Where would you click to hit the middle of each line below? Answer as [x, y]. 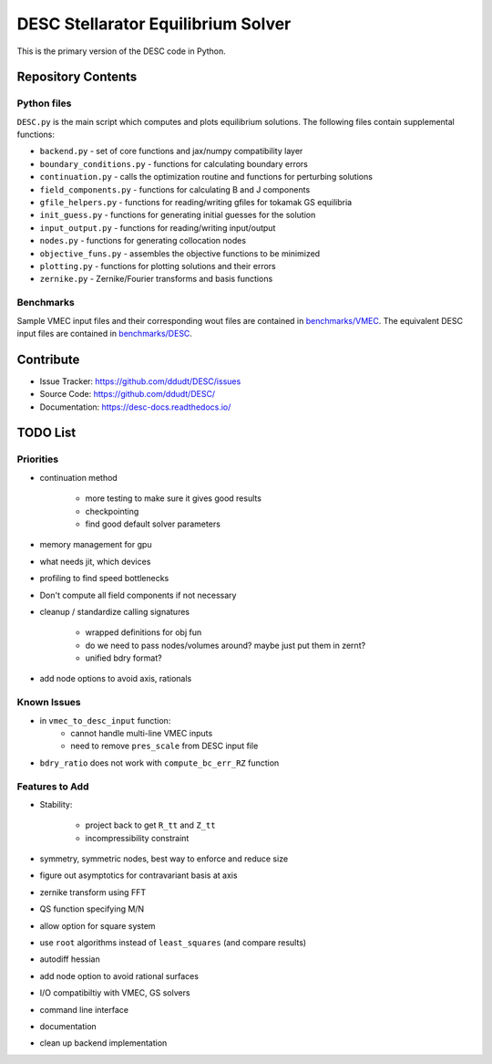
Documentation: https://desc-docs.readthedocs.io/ [135, 407]
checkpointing [112, 511]
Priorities [38, 459]
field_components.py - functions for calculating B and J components [175, 189]
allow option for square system [97, 925]
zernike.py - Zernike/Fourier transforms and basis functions [156, 279]
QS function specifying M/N [92, 909]
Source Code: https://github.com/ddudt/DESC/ [128, 394]
